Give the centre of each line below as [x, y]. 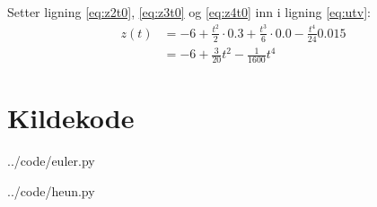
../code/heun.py [51, 190]
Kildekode [71, 118]
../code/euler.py [51, 161]
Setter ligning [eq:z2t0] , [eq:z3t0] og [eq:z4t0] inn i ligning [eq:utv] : [189, 12]
